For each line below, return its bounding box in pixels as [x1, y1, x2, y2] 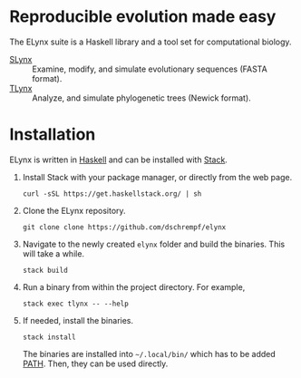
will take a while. [22, 247, 84, 259]
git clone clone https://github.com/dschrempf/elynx [22, 222, 227, 232]
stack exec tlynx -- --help [22, 299, 129, 308]
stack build [22, 266, 68, 275]
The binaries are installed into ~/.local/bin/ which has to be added [22, 348, 277, 359]
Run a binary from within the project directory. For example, [22, 281, 246, 292]
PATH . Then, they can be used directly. [22, 358, 169, 369]
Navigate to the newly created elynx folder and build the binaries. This [22, 238, 286, 249]
